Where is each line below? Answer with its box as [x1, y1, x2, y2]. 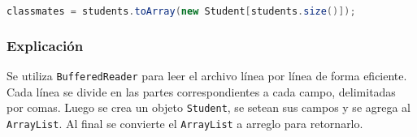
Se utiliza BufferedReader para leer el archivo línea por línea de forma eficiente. [7, 67, 407, 84]
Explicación [7, 35, 84, 55]
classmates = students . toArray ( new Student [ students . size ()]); [7, 6, 356, 17]
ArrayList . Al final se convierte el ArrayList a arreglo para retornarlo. [7, 115, 363, 131]
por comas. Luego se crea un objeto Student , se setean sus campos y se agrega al [7, 99, 411, 116]
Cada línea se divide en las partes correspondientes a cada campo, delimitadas [7, 83, 396, 100]
